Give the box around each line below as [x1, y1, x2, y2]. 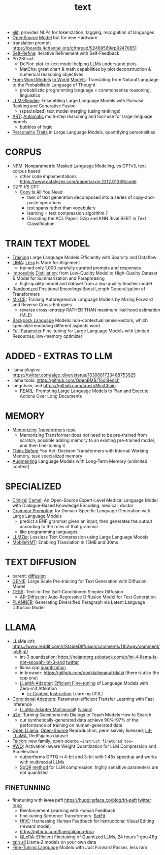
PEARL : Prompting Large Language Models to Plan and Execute [19, 388, 149, 394]
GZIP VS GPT [12, 184, 39, 190]
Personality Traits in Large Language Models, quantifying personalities [12, 129, 156, 135]
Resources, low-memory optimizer [12, 333, 83, 339]
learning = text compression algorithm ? [27, 210, 108, 216]
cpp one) [19, 675, 38, 681]
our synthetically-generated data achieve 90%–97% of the [19, 717, 139, 723]
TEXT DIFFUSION [5, 557, 77, 568]
